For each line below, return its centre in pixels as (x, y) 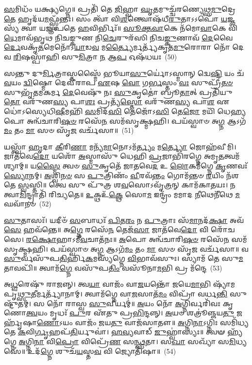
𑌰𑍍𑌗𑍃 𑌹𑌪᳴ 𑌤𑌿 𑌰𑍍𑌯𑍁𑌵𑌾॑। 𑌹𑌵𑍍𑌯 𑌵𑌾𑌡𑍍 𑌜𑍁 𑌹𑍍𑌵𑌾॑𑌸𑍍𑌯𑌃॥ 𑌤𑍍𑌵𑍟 (130, 332)
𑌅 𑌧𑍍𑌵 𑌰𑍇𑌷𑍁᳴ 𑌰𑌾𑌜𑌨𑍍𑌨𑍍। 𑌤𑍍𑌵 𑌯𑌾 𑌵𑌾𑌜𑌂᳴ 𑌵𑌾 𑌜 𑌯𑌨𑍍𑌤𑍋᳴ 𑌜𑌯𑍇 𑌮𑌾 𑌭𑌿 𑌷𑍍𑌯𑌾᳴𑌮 (119, 284)
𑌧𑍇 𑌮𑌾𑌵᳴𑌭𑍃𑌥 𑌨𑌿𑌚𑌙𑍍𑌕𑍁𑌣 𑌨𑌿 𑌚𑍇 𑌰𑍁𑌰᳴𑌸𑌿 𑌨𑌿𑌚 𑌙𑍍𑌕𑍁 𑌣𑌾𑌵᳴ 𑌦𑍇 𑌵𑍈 (118, 37)
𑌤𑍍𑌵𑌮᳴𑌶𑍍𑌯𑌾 (232, 156)
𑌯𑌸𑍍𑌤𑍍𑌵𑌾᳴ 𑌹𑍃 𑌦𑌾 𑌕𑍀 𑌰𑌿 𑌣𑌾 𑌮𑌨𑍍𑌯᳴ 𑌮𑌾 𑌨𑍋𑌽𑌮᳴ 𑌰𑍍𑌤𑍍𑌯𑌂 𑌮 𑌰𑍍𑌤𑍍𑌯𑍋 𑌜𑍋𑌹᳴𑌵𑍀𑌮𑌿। (120, 146)
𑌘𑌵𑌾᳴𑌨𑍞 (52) (28, 204)
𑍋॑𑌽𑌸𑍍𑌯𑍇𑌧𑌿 (30, 111)
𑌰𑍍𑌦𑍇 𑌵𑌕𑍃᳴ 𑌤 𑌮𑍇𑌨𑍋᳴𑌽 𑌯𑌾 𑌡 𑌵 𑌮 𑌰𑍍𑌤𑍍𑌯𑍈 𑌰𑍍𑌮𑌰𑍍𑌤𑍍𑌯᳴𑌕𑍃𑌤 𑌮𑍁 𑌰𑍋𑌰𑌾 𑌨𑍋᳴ (117, 47)
